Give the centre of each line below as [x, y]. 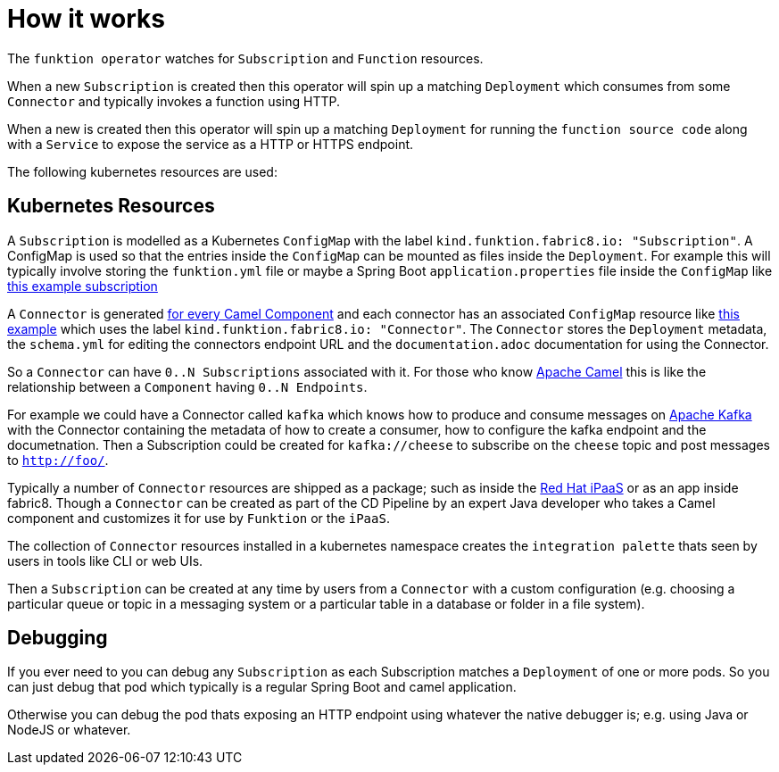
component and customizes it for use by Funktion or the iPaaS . [199, 518]
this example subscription [83, 286]
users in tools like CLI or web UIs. [105, 560]
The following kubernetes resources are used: [142, 171]
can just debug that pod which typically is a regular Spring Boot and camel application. [262, 687]
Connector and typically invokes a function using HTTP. [174, 101]
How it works [86, 19]
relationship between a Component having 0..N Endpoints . [187, 386]
